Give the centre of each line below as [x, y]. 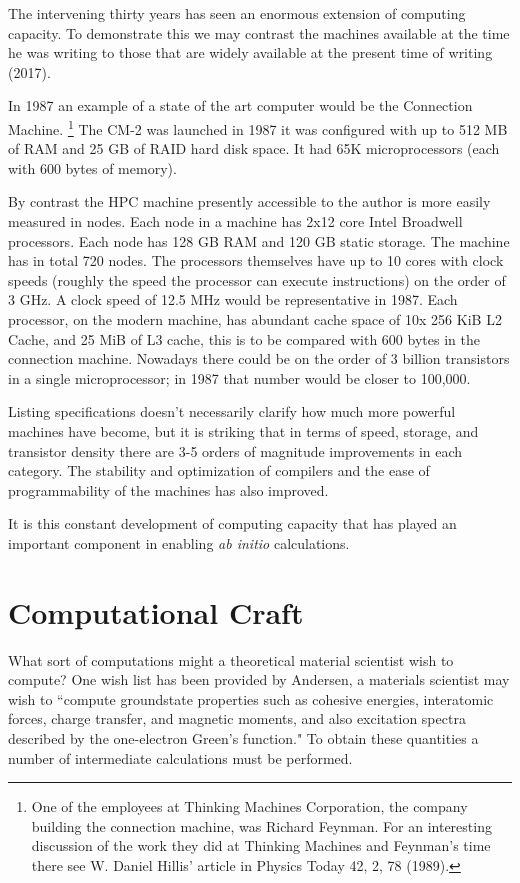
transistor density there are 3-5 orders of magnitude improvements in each [235, 450]
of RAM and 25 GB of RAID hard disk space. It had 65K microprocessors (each [254, 148]
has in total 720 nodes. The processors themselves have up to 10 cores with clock [256, 260]
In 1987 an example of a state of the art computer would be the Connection [240, 105]
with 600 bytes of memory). [92, 167]
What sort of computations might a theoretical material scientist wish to [231, 659]
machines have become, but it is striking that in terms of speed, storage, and [243, 430]
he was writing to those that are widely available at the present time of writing [250, 52]
